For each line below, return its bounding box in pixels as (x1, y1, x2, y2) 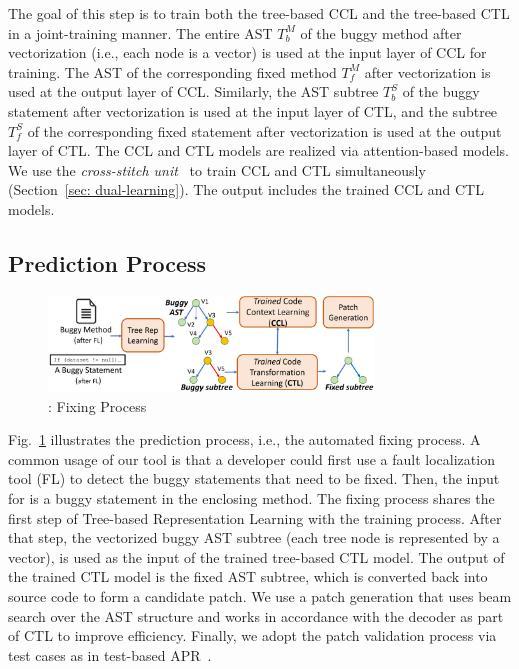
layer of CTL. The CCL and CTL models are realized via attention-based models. (8, 140, 509, 161)
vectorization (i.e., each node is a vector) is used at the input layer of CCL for (8, 42, 487, 63)
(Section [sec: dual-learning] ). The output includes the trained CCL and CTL (8, 179, 484, 200)
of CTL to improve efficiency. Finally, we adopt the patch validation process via (8, 625, 497, 646)
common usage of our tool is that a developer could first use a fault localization (8, 448, 495, 469)
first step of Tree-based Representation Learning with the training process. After (8, 507, 502, 528)
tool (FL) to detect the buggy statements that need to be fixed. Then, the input (8, 468, 500, 489)
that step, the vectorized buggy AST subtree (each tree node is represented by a (8, 527, 500, 548)
